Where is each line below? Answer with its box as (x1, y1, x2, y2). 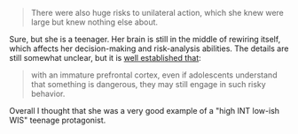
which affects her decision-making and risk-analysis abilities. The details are (9, 43, 289, 54)
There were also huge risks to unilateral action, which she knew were (30, 8, 284, 18)
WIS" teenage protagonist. (9, 115, 106, 125)
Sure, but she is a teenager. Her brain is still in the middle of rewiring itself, (9, 34, 281, 44)
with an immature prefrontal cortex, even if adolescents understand (30, 70, 278, 80)
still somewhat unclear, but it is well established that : (9, 53, 201, 63)
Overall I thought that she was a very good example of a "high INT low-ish (9, 106, 280, 115)
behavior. (30, 88, 66, 99)
